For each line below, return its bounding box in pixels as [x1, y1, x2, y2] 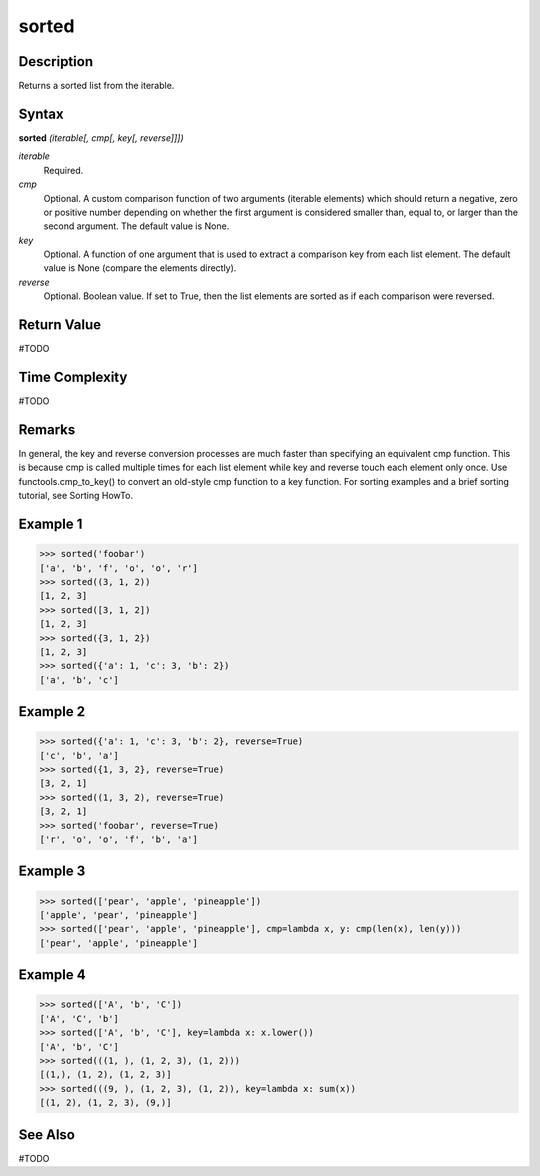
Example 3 [18, 863, 86, 880]
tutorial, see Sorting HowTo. [18, 490, 134, 502]
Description [18, 53, 94, 70]
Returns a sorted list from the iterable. [18, 80, 175, 92]
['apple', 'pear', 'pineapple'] [39, 909, 199, 920]
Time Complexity [18, 368, 128, 385]
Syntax [18, 105, 64, 122]
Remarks [18, 421, 76, 438]
